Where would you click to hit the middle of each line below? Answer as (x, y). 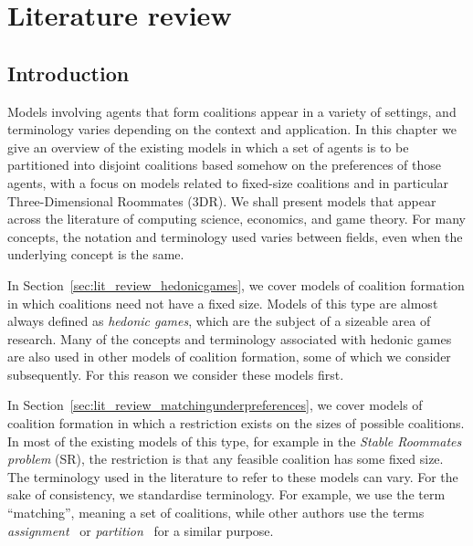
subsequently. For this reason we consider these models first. (176, 374)
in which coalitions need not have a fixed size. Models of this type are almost (223, 303)
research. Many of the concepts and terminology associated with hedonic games (230, 338)
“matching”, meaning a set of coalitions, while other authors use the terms (216, 513)
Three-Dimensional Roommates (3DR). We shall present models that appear (222, 200)
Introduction (68, 73)
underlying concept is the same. (96, 254)
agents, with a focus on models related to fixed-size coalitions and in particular (228, 182)
